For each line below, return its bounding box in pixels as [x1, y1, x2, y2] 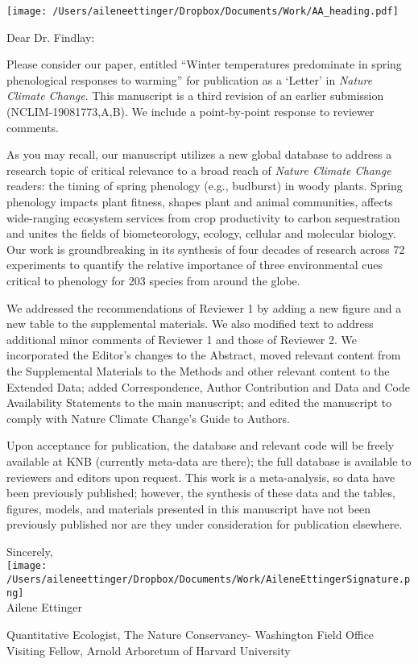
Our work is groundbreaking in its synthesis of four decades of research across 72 [6, 240, 405, 257]
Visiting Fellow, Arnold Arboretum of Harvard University [6, 641, 291, 658]
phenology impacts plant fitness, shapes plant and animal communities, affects [6, 193, 393, 210]
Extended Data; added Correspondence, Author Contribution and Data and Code [6, 378, 411, 395]
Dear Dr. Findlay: [6, 28, 95, 45]
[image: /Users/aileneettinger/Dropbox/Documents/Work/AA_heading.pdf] [6, 6, 399, 17]
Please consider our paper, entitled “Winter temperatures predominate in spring [6, 56, 402, 73]
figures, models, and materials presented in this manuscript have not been [6, 500, 371, 517]
